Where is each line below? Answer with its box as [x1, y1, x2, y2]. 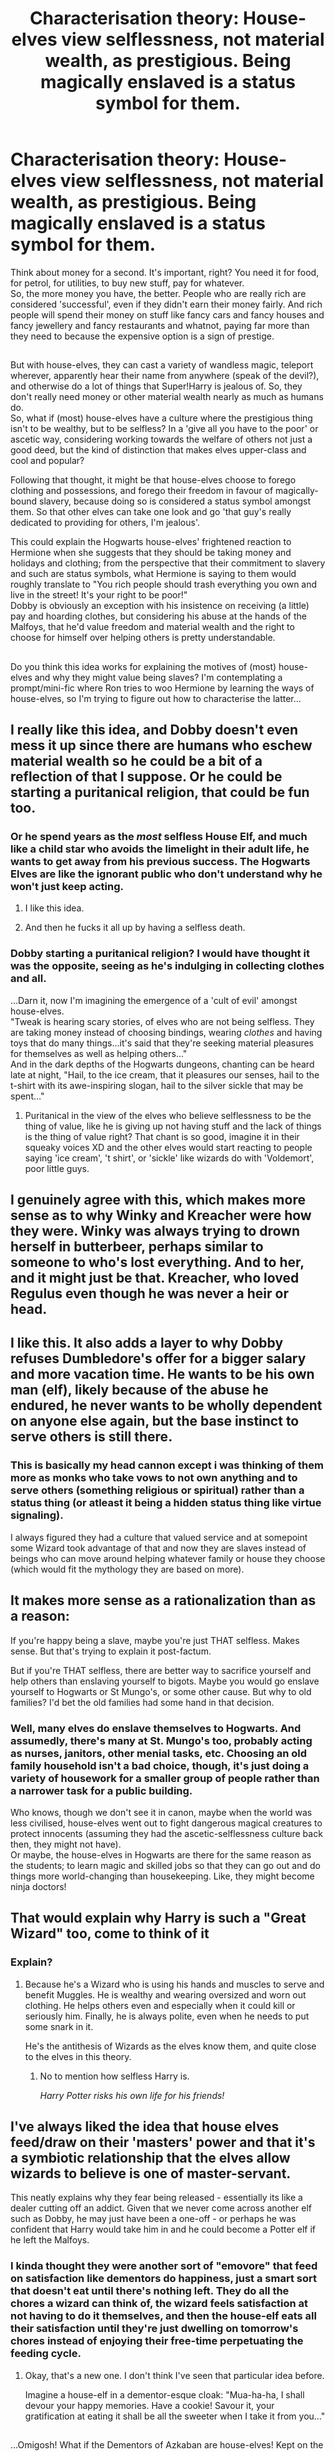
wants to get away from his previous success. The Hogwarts [10, 855, 311, 869]
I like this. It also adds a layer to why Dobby [10, 1335, 284, 1352]
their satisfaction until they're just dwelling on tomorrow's [10, 2322, 299, 2336]
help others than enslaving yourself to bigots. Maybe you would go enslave [10, 1675, 320, 1687]
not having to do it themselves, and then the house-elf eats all [10, 2309, 317, 2323]
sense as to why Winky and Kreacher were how [10, 1207, 312, 1224]
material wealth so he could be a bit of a [10, 753, 263, 770]
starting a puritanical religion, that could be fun [10, 784, 310, 801]
